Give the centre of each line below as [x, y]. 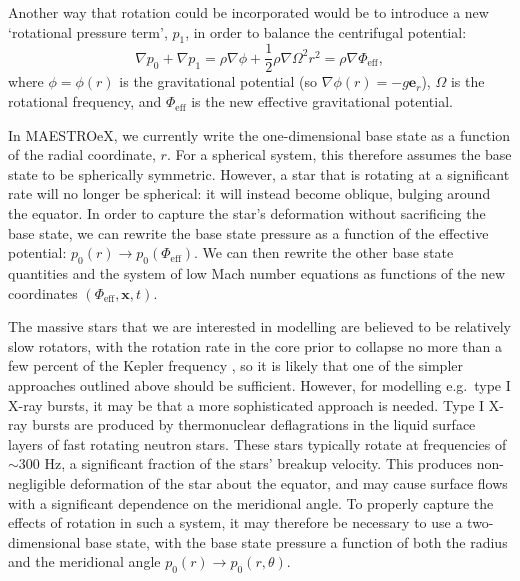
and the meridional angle [84, 561]
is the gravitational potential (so [218, 81]
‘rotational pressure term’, [88, 31]
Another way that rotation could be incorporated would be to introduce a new [248, 12]
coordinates [43, 292]
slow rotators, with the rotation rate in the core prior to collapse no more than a [255, 345]
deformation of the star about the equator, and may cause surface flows [289, 482]
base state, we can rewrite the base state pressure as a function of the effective [248, 232]
